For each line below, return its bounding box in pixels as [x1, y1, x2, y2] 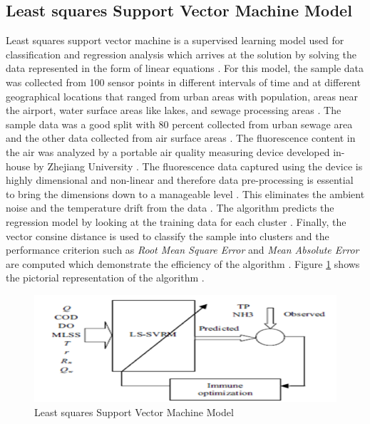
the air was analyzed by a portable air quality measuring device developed [6, 144, 330, 159]
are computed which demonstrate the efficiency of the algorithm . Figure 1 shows [6, 256, 360, 271]
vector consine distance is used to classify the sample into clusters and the [6, 228, 329, 243]
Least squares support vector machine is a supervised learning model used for [6, 33, 344, 48]
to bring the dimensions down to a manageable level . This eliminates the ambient [6, 186, 365, 201]
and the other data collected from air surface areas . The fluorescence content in [6, 130, 356, 145]
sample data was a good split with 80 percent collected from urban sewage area [6, 116, 353, 131]
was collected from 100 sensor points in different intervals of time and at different [6, 74, 361, 89]
